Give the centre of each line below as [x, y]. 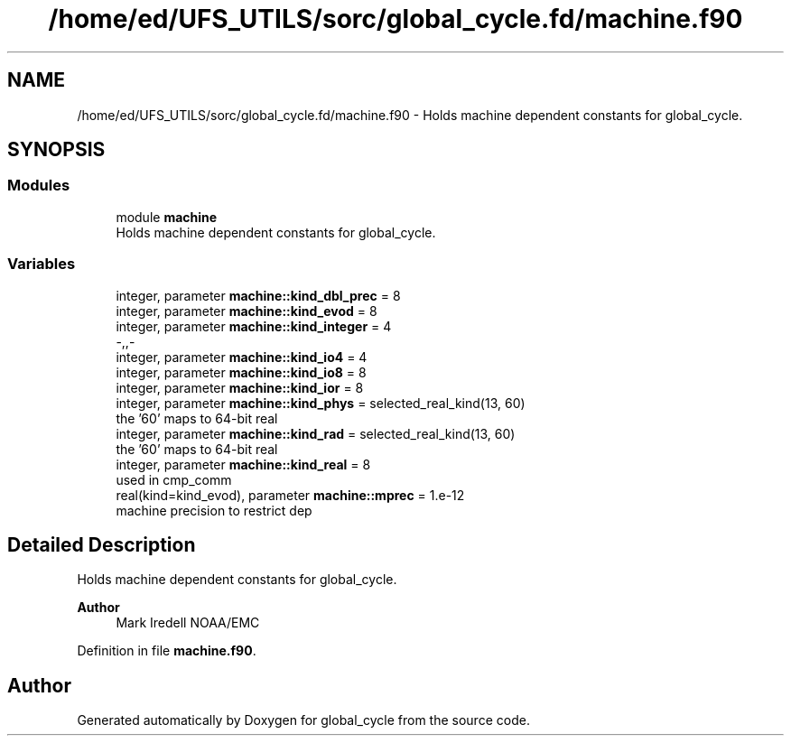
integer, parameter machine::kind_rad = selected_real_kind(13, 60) [316, 433]
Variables [42, 264]
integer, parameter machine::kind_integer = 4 [254, 326]
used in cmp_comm [174, 479]
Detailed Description [102, 544]
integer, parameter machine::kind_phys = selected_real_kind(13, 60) [321, 403]
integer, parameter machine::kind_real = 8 [243, 464]
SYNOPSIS [56, 150]
